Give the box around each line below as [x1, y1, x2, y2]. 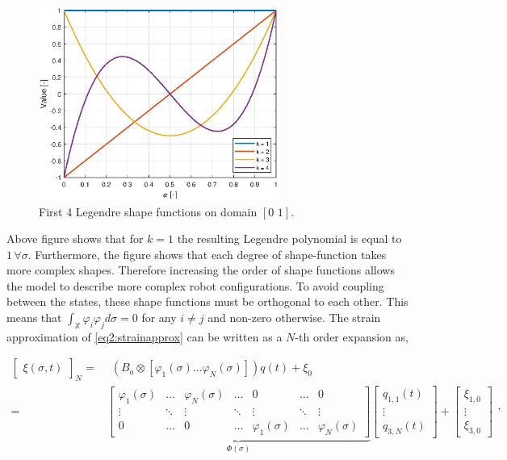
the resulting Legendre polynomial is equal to [177, 230, 402, 247]
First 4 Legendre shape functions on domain [39, 203, 258, 220]
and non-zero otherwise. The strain [207, 309, 381, 326]
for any [141, 309, 177, 326]
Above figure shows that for [6, 230, 144, 247]
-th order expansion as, [295, 328, 409, 345]
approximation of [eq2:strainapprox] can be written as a [6, 328, 283, 345]
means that [6, 309, 62, 326]
